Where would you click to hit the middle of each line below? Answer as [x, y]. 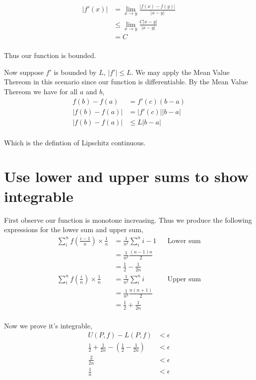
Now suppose [24, 72]
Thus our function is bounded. [50, 55]
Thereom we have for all [41, 91]
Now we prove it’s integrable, [48, 325]
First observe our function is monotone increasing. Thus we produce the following [128, 220]
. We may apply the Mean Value [180, 72]
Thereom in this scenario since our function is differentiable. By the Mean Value [126, 82]
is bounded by [75, 72]
